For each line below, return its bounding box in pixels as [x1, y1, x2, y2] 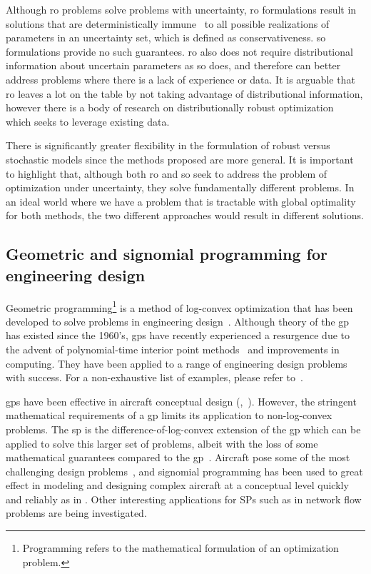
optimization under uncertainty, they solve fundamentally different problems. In [6, 180, 355, 195]
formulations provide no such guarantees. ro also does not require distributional [6, 44, 353, 59]
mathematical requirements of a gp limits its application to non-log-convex [6, 408, 332, 423]
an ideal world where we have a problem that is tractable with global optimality [6, 193, 356, 208]
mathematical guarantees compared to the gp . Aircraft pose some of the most [6, 450, 350, 465]
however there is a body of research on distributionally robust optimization [6, 100, 334, 115]
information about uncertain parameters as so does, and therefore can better [6, 58, 341, 73]
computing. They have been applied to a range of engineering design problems [6, 356, 347, 371]
